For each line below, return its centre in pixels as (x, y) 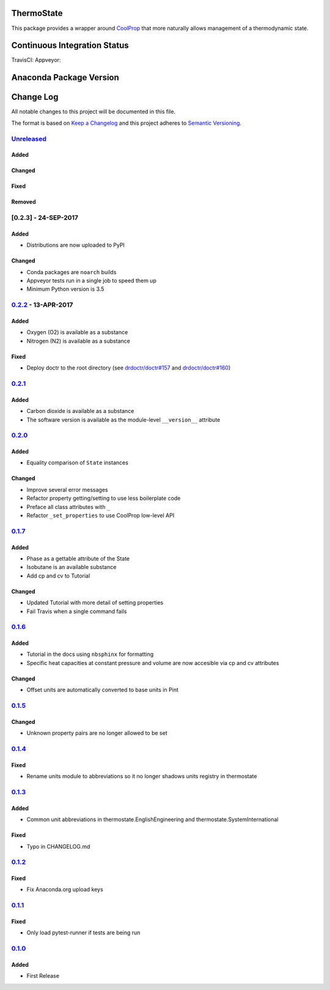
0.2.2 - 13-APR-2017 (42, 305)
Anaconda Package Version (65, 77)
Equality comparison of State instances (77, 463)
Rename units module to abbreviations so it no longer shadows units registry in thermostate (142, 776)
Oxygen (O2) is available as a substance (77, 332)
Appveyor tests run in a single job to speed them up (92, 281)
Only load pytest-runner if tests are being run (83, 932)
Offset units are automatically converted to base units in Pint (102, 690)
